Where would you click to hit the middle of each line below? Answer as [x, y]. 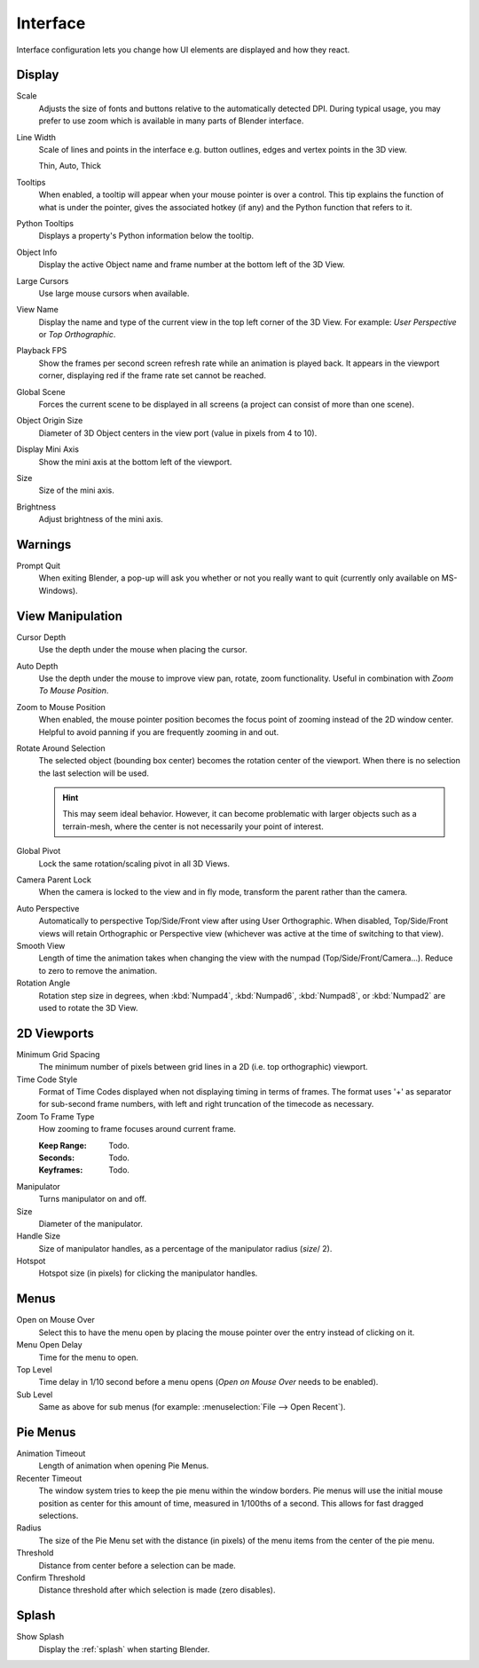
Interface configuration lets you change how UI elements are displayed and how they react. [183, 50]
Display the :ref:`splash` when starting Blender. [124, 1649]
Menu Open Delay [50, 1345]
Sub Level [35, 1395]
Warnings [44, 545]
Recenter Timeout [49, 1478]
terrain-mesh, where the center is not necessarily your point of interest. [193, 826]
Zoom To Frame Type [55, 1116]
